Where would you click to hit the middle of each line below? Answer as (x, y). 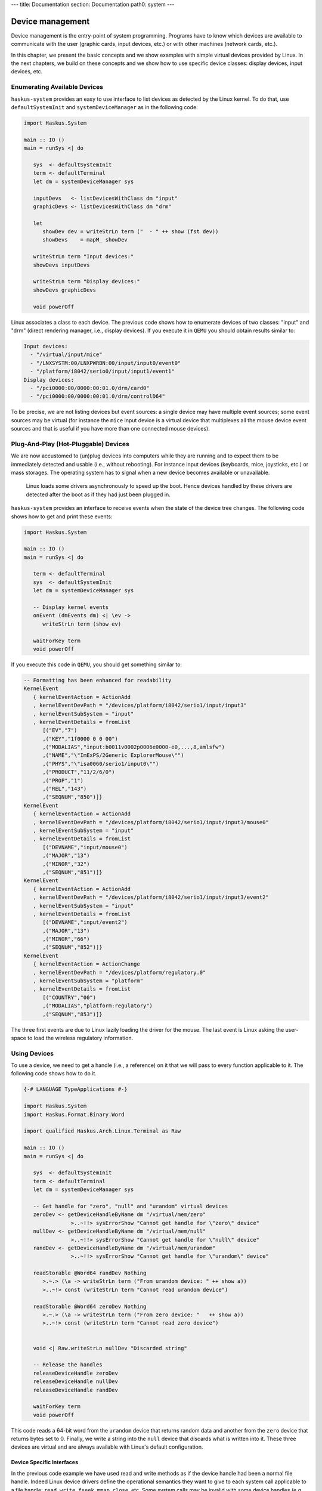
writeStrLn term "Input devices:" (83, 257)
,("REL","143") (65, 789)
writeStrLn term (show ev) (82, 624)
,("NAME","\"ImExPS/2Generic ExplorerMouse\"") (113, 755)
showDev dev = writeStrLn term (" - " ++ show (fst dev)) (131, 232)
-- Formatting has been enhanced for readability (97, 680)
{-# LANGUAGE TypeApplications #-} (75, 1089)
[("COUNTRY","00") (69, 997)
